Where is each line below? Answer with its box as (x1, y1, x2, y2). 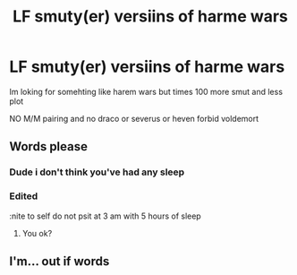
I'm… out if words (9, 254, 110, 269)
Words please (9, 139, 88, 154)
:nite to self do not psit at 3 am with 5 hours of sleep (9, 211, 201, 221)
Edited (9, 190, 38, 202)
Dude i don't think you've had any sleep (9, 166, 185, 178)
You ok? (21, 228, 53, 238)
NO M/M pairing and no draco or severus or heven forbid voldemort (9, 113, 259, 124)
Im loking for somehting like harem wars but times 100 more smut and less (9, 86, 284, 97)
